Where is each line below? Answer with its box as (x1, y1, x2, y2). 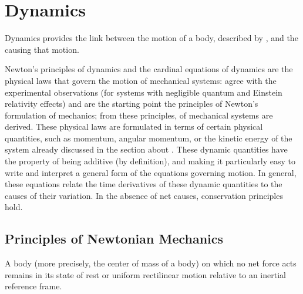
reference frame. (5, 280, 62, 292)
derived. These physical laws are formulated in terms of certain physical (5, 120, 263, 133)
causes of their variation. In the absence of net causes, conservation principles (5, 189, 283, 201)
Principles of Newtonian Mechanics (5, 229, 224, 248)
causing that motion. (5, 43, 79, 55)
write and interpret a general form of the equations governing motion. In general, (5, 166, 297, 178)
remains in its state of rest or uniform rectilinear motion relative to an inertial (5, 268, 286, 281)
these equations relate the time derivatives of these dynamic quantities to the (5, 178, 282, 190)
